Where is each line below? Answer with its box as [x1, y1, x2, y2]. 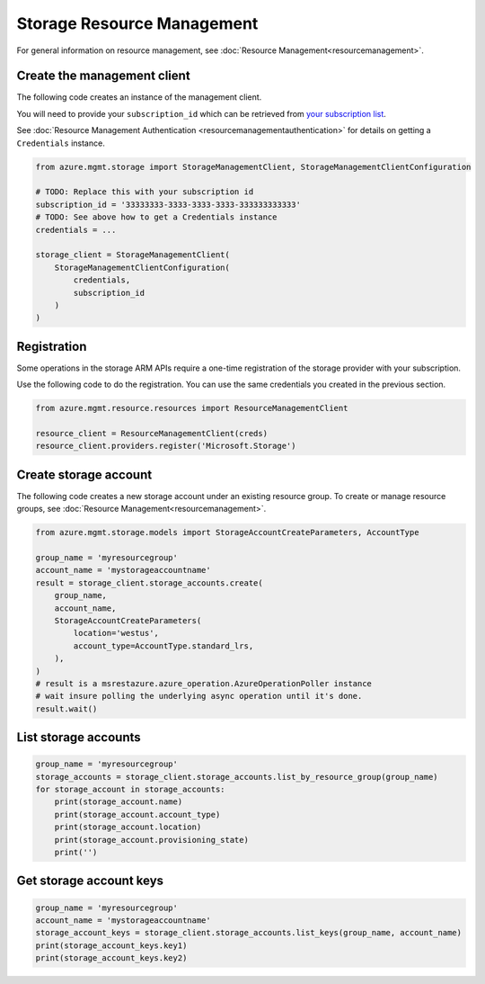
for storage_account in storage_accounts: [35, 784, 225, 795]
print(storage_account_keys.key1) [35, 940, 188, 951]
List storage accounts [16, 729, 141, 746]
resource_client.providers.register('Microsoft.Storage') [35, 441, 296, 452]
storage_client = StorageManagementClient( [35, 250, 231, 260]
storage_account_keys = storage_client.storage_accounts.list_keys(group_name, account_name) [35, 927, 463, 938]
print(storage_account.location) [54, 822, 202, 832]
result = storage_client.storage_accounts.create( [35, 577, 264, 588]
